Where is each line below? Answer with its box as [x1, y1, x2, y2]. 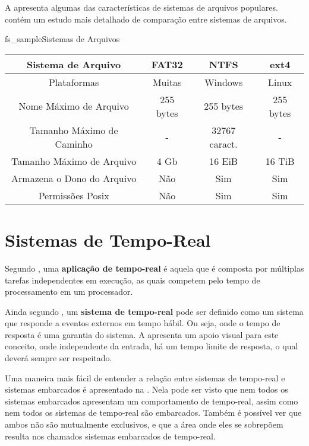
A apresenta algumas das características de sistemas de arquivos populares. [5, 1, 278, 13]
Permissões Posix [38, 188, 109, 202]
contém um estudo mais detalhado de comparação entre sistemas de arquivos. [5, 12, 287, 25]
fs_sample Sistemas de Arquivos [5, 33, 120, 45]
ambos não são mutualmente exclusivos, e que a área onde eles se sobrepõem [5, 418, 283, 431]
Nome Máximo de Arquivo [18, 99, 129, 113]
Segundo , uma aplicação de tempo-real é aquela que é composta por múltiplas [5, 262, 304, 274]
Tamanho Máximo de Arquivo [11, 154, 137, 168]
